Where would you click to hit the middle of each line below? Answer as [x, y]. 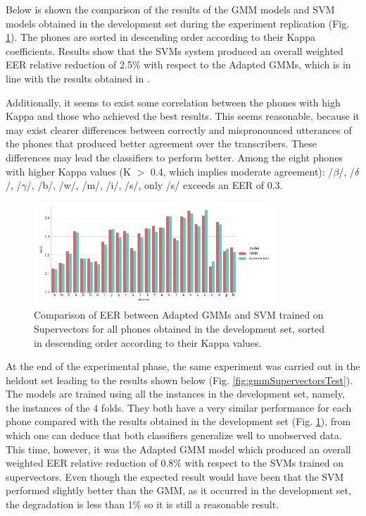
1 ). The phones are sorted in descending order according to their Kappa [160, 37]
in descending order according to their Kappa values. [148, 342]
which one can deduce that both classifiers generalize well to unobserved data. [174, 435]
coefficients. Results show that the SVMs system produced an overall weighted [175, 50]
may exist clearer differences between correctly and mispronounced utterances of [179, 129]
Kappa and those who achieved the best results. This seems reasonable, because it [183, 116]
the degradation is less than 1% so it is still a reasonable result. [143, 504]
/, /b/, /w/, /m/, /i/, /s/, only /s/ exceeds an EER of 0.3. [154, 185]
